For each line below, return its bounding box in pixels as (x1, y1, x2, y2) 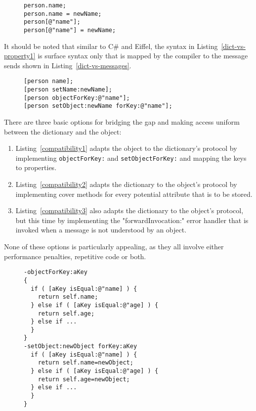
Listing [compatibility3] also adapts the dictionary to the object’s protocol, (15, 205, 244, 216)
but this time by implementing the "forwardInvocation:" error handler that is (15, 215, 249, 225)
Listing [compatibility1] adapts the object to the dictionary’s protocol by (15, 143, 237, 153)
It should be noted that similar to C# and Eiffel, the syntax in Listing (4, 41, 218, 51)
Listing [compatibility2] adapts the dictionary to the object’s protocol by (15, 179, 237, 189)
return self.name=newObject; (38, 359, 133, 366)
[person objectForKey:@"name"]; (24, 94, 130, 101)
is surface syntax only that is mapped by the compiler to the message (38, 50, 248, 61)
